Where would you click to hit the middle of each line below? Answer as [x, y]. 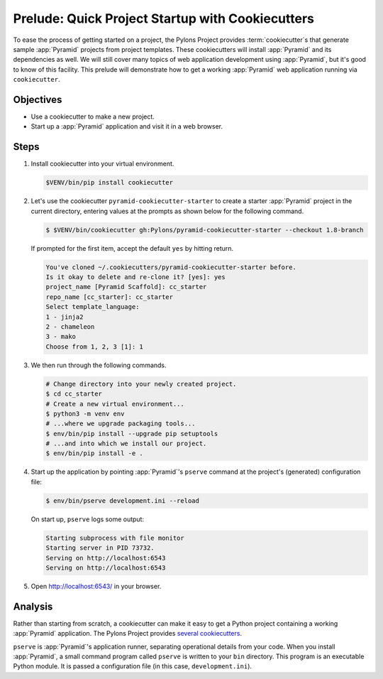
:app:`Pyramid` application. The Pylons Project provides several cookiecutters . [128, 634]
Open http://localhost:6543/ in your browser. [96, 586]
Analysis [33, 606]
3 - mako [61, 337]
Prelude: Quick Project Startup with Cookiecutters [164, 18]
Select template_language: [93, 307]
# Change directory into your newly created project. [141, 384]
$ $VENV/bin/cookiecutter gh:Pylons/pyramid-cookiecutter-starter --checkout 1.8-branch [205, 230]
